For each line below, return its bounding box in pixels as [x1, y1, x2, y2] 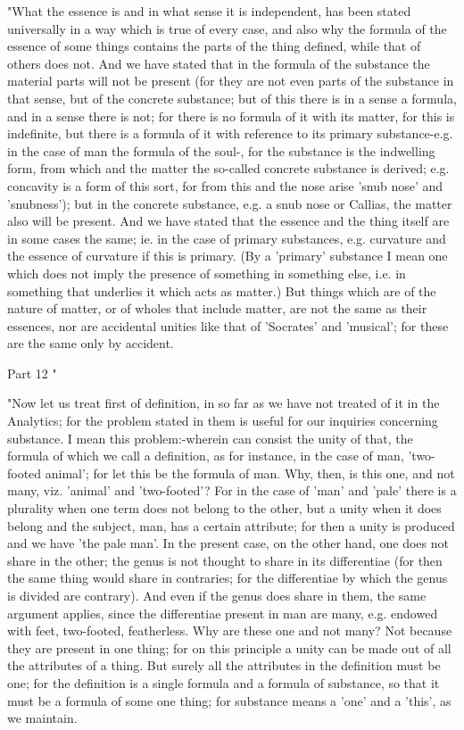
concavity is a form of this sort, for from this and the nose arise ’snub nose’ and [7, 176, 443, 195]
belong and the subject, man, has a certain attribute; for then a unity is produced [7, 516, 455, 535]
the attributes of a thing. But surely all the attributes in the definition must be [7, 656, 441, 675]
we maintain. [7, 709, 78, 727]
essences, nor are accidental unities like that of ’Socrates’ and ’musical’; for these [7, 316, 449, 335]
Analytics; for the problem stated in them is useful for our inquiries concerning [7, 411, 438, 430]
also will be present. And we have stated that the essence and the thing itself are [7, 212, 450, 230]
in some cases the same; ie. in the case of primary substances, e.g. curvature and [7, 228, 446, 247]
